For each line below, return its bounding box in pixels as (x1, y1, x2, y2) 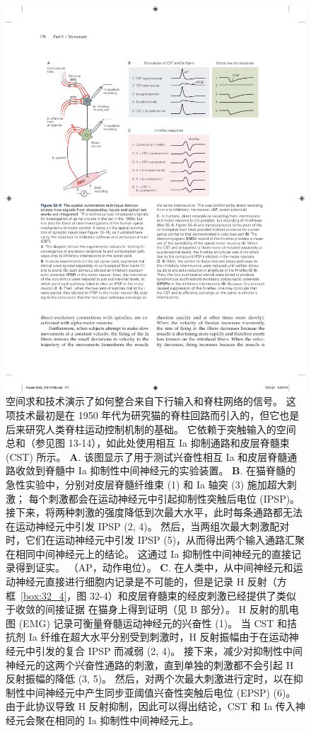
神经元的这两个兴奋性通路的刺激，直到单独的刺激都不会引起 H (6, 657, 294, 672)
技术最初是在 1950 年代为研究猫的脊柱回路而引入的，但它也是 (15, 407, 300, 422)
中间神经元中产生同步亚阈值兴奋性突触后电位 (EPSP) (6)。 (25, 685, 296, 699)
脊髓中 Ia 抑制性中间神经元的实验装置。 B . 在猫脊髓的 (45, 463, 296, 478)
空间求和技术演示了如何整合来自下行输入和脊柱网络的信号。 (6, 394, 283, 408)
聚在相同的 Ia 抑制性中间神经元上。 (35, 713, 199, 727)
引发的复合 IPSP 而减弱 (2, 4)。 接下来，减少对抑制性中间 (35, 644, 303, 658)
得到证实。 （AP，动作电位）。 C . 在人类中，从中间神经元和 (15, 560, 293, 575)
